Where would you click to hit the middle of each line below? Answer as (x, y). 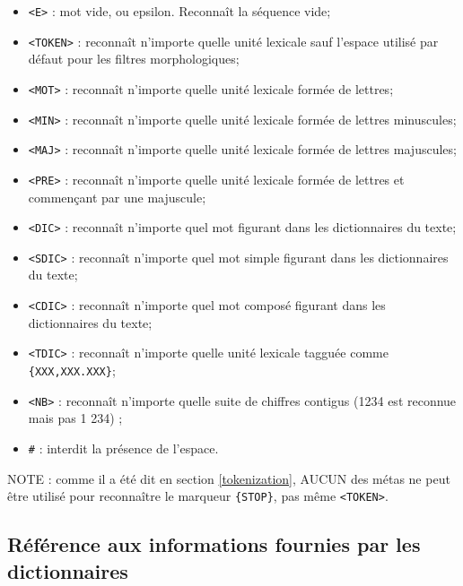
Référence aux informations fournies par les (214, 544)
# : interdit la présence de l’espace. (123, 448)
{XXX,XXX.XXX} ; (72, 370)
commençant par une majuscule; (117, 197)
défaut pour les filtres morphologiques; (134, 59)
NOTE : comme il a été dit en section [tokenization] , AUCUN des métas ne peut (229, 478)
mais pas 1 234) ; (75, 418)
